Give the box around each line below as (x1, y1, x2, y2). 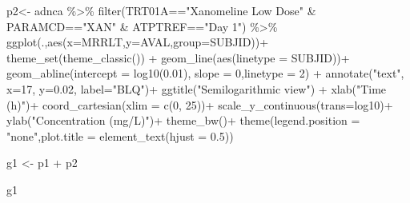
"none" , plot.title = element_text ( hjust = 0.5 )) (6, 127, 234, 144)
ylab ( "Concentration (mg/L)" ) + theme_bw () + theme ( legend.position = (6, 112, 360, 129)
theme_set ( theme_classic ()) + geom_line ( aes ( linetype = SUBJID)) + (6, 49, 350, 66)
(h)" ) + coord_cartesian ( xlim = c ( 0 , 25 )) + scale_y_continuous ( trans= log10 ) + (6, 96, 393, 113)
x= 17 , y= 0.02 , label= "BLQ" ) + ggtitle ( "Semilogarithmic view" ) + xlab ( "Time (6, 80, 387, 97)
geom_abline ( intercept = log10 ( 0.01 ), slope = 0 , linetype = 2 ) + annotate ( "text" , (6, 65, 404, 82)
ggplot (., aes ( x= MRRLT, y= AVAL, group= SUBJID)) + (6, 34, 269, 50)
